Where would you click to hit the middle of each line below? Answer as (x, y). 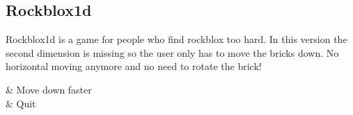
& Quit (21, 103)
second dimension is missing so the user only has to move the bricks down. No (172, 52)
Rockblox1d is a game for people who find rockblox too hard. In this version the (176, 39)
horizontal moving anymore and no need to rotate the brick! (134, 66)
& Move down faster (49, 89)
